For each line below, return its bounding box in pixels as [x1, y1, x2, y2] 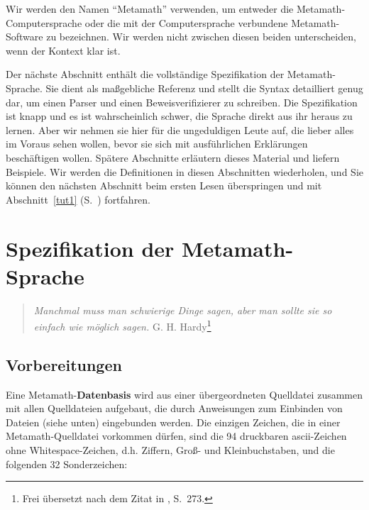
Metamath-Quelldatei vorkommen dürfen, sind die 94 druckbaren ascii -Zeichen [6, 428, 347, 443]
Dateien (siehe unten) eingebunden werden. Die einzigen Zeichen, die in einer [6, 414, 341, 429]
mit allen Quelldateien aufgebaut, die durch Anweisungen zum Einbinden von [6, 401, 343, 416]
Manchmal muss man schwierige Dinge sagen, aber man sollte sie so [33, 302, 332, 317]
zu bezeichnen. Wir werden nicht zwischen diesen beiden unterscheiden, [46, 29, 356, 44]
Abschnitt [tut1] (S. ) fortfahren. [6, 192, 151, 206]
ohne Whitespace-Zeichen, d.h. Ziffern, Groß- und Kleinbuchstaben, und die [6, 443, 335, 458]
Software [6, 29, 43, 44]
